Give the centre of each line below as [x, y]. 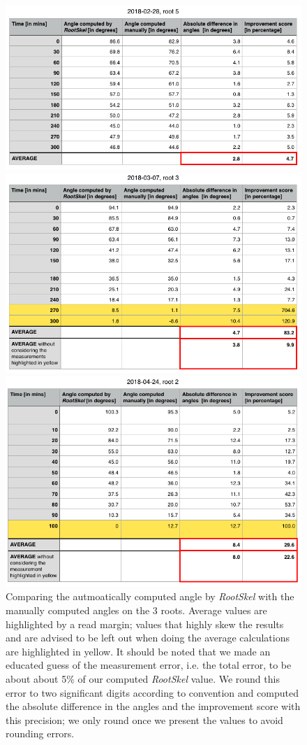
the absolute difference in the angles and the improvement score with [153, 706]
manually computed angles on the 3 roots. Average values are [136, 610]
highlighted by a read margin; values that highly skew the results [145, 624]
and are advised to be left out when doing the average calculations [148, 638]
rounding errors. [40, 733]
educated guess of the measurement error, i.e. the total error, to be [149, 665]
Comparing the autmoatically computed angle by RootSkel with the [150, 596]
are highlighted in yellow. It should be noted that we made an [138, 651]
